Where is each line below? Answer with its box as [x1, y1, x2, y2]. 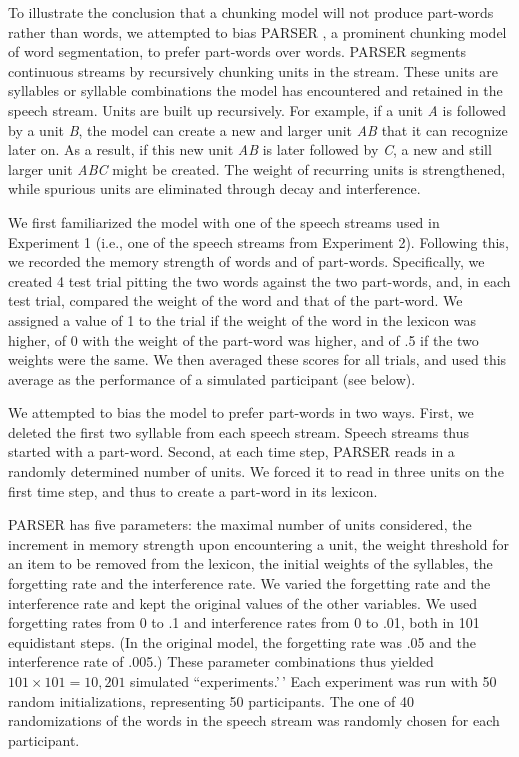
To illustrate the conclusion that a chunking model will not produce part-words [8, 2, 494, 22]
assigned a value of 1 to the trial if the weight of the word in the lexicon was [8, 309, 477, 330]
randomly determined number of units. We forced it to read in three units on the [8, 461, 504, 482]
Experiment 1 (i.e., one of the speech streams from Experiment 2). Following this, [8, 231, 509, 252]
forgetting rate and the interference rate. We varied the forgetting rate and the [8, 573, 491, 594]
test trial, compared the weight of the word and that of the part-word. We [8, 290, 463, 311]
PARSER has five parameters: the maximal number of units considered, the [8, 514, 472, 535]
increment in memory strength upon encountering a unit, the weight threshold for [8, 533, 509, 554]
